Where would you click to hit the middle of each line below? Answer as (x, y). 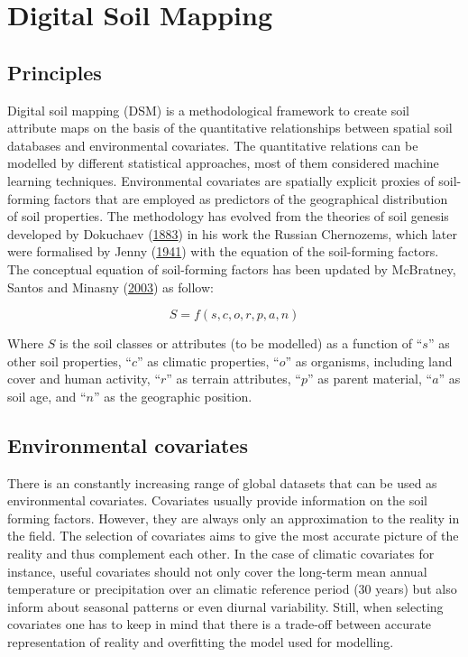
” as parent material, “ (370, 379)
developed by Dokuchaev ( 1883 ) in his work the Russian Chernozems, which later (232, 233)
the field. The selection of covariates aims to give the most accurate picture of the (233, 536)
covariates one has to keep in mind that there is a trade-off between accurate (220, 624)
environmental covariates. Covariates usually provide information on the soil (218, 500)
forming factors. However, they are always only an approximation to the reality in (234, 518)
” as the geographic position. (173, 396)
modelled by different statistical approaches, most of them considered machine (223, 163)
